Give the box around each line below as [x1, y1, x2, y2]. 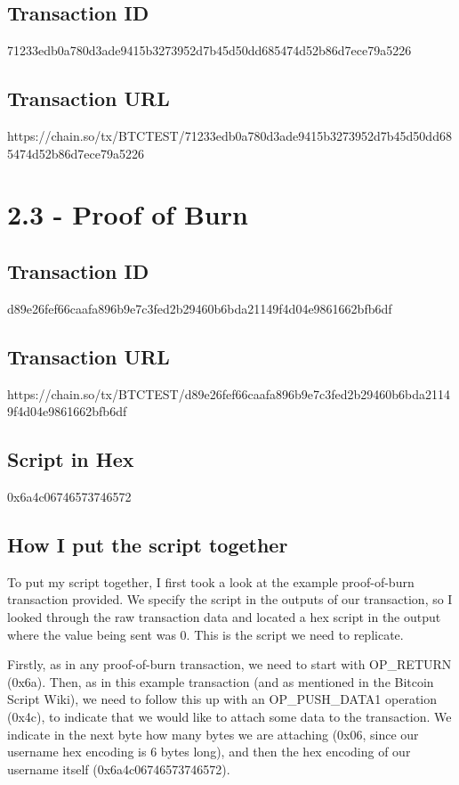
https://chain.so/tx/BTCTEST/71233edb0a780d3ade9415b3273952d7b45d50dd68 [7, 127, 452, 144]
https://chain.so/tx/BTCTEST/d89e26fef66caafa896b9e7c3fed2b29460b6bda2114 [7, 384, 450, 403]
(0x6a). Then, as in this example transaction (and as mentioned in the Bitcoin [7, 672, 434, 691]
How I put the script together [7, 530, 288, 558]
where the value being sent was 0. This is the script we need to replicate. [7, 625, 404, 643]
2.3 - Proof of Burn [7, 196, 248, 233]
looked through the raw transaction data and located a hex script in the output [7, 607, 441, 626]
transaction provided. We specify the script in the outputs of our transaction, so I [7, 590, 453, 609]
